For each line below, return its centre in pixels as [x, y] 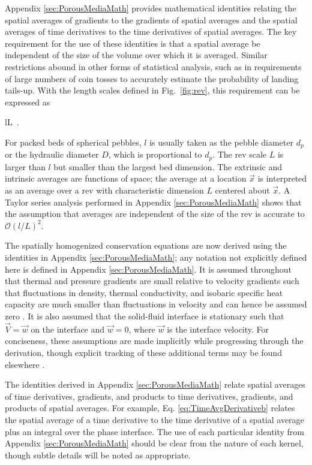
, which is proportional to [155, 154]
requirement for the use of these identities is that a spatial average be [133, 43]
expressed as [28, 102]
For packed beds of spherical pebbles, [73, 142]
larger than [25, 166]
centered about [242, 190]
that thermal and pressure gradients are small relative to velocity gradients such [152, 281]
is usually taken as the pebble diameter [221, 142]
